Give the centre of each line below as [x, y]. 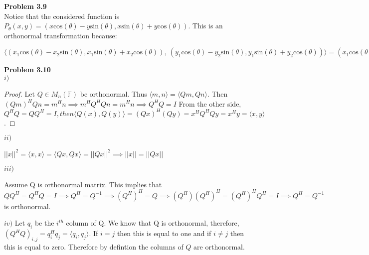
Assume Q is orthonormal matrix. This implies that [83, 184]
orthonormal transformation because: [61, 35]
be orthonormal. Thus [113, 93]
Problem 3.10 [27, 69]
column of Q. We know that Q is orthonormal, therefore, [153, 223]
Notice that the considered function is [62, 16]
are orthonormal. [219, 247]
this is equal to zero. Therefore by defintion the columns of [94, 247]
